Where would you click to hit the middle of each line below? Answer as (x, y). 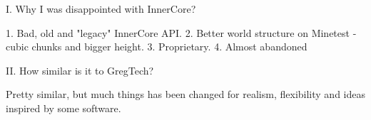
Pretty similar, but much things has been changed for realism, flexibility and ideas (185, 94)
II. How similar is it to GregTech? (80, 70)
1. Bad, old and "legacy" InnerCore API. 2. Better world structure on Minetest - (181, 32)
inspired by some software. (63, 108)
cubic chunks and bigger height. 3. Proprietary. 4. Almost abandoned (157, 47)
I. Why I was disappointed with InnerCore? (101, 9)
